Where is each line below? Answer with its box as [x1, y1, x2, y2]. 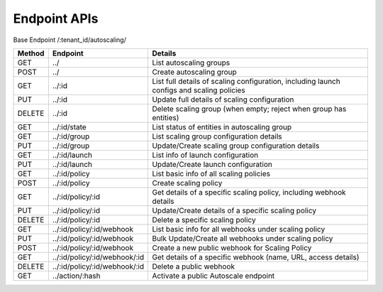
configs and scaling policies [152, 85, 245, 95]
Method [17, 48, 45, 58]
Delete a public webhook [152, 261, 235, 271]
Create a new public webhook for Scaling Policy [152, 242, 312, 252]
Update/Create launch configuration [152, 159, 272, 169]
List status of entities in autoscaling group [152, 121, 292, 131]
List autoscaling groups [152, 58, 231, 67]
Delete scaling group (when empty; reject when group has [152, 104, 347, 114]
